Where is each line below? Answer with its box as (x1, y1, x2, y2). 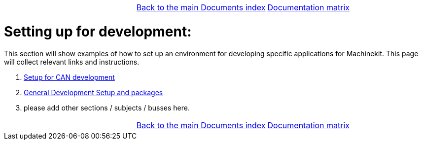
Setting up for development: (4, 23, 192, 40)
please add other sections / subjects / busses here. (24, 103, 190, 112)
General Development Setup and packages (24, 88, 163, 97)
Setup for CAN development (24, 72, 115, 81)
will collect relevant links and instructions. (4, 57, 140, 66)
